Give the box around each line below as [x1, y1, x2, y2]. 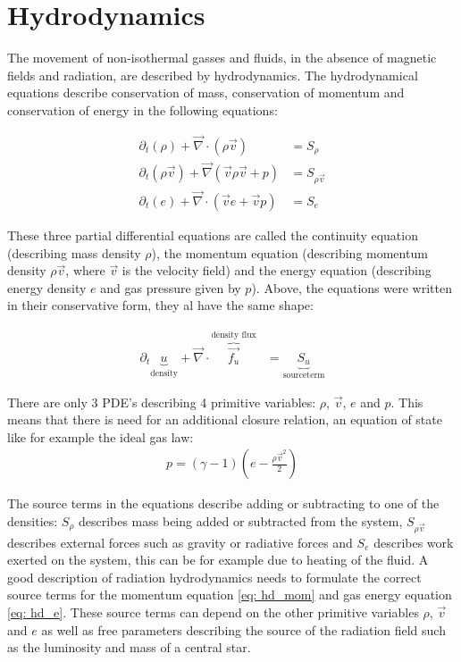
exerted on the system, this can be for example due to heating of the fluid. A [7, 550, 429, 569]
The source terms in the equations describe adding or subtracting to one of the [7, 494, 440, 513]
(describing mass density [7, 243, 141, 262]
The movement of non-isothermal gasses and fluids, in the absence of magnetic [7, 48, 437, 67]
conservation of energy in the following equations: [7, 100, 278, 119]
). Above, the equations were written [251, 278, 452, 297]
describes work [373, 532, 454, 551]
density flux [211, 330, 256, 339]
